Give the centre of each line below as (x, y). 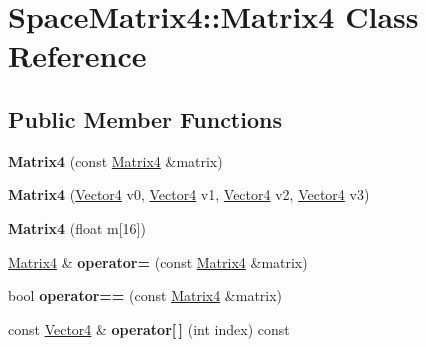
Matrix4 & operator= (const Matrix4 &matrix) (158, 261)
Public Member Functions (145, 118)
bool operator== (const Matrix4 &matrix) (145, 295)
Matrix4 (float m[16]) (77, 227)
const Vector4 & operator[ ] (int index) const (149, 328)
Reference (77, 55)
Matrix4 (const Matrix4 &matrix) (115, 160)
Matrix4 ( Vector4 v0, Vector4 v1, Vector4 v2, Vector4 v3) (189, 194)
